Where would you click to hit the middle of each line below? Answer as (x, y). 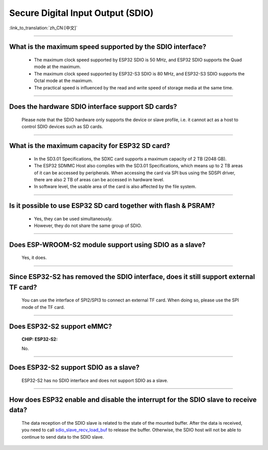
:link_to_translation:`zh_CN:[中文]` (43, 28)
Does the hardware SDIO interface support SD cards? (93, 107)
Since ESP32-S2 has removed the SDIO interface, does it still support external (132, 277)
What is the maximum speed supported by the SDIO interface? (108, 47)
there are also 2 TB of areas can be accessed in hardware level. (99, 179)
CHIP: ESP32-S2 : (40, 339)
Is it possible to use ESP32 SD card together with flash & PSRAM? (112, 206)
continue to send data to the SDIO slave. (63, 437)
